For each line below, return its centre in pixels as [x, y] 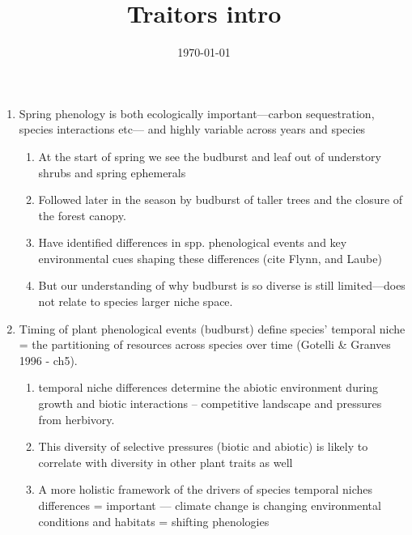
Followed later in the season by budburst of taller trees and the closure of [221, 200]
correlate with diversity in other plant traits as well [166, 462]
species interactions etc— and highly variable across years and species [192, 129]
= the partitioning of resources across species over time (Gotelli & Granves [205, 344]
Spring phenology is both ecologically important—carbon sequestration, [197, 113]
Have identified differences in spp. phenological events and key [193, 242]
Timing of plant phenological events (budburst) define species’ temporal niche [212, 328]
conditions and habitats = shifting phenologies [154, 521]
